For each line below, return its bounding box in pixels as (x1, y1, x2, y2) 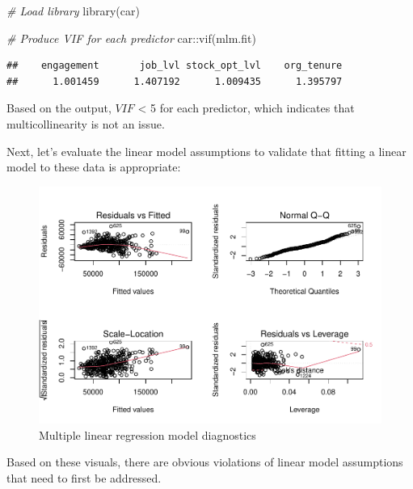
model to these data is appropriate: (6, 158, 181, 175)
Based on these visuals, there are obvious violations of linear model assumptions (6, 453, 403, 470)
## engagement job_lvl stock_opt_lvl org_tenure (6, 60, 343, 72)
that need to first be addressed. (6, 470, 162, 487)
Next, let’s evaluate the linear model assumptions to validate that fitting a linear (6, 142, 407, 159)
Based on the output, (6, 99, 112, 116)
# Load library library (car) (6, 2, 140, 19)
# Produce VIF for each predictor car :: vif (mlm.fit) (6, 29, 256, 46)
